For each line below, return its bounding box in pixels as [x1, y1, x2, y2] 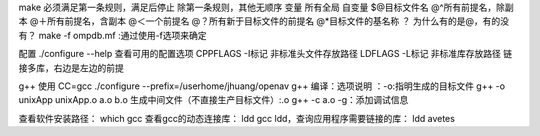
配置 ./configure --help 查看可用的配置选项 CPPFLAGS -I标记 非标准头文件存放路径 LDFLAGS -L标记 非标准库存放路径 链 [18, 48, 513, 60]
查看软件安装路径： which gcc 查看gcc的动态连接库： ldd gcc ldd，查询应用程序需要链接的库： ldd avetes [18, 112, 455, 124]
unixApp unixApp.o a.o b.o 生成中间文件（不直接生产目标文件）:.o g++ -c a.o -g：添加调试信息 [18, 94, 409, 106]
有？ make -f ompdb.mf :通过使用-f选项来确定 [18, 29, 207, 41]
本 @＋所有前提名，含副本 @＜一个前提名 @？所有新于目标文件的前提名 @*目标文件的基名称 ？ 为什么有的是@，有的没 [18, 15, 510, 27]
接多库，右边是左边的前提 [18, 61, 124, 74]
